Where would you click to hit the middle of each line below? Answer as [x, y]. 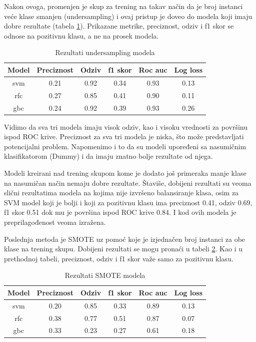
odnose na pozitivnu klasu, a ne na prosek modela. [81, 35]
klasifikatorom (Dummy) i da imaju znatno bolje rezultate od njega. [108, 156]
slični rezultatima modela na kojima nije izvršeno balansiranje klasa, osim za [121, 193]
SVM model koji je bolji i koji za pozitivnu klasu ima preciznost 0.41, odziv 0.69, [128, 202]
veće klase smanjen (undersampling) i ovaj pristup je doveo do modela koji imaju [128, 16]
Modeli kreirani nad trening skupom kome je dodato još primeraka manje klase [125, 173]
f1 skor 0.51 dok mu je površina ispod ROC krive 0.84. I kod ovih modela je [120, 212]
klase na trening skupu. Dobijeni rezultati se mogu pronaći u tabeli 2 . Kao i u [123, 249]
